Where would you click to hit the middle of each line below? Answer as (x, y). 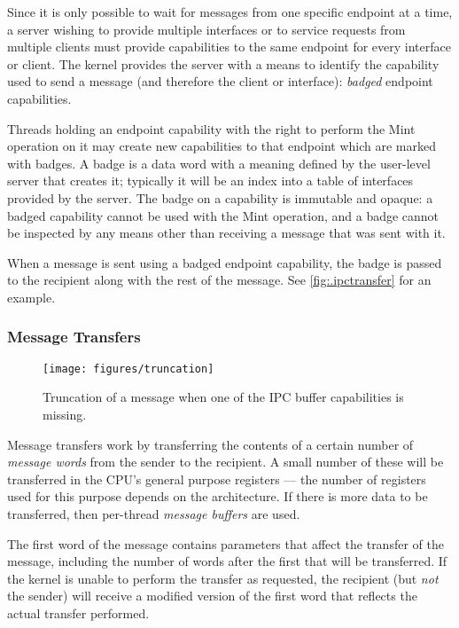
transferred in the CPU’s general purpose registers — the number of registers (217, 479)
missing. (65, 414)
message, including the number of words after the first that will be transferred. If (227, 561)
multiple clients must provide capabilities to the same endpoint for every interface (229, 47)
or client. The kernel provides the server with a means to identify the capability (223, 63)
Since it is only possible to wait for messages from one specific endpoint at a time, (230, 12)
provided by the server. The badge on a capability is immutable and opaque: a (220, 197)
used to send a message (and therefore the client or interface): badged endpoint (220, 81)
